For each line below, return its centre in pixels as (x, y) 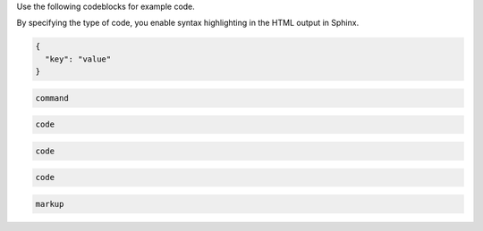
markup (50, 204)
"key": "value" (78, 59)
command (52, 98)
